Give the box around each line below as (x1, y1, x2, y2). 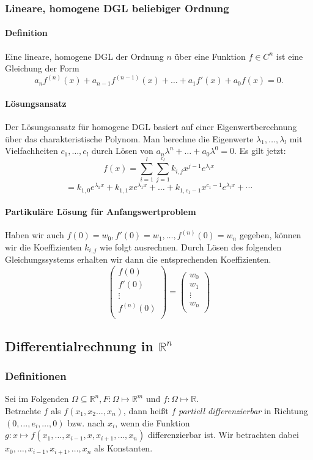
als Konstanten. (94, 442, 153, 455)
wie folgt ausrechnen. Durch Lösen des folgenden (99, 240, 282, 253)
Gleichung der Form (5, 62, 79, 75)
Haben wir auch (5, 228, 64, 241)
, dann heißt (123, 404, 169, 417)
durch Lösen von (91, 144, 153, 157)
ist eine (276, 49, 303, 62)
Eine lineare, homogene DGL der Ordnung (5, 49, 164, 62)
